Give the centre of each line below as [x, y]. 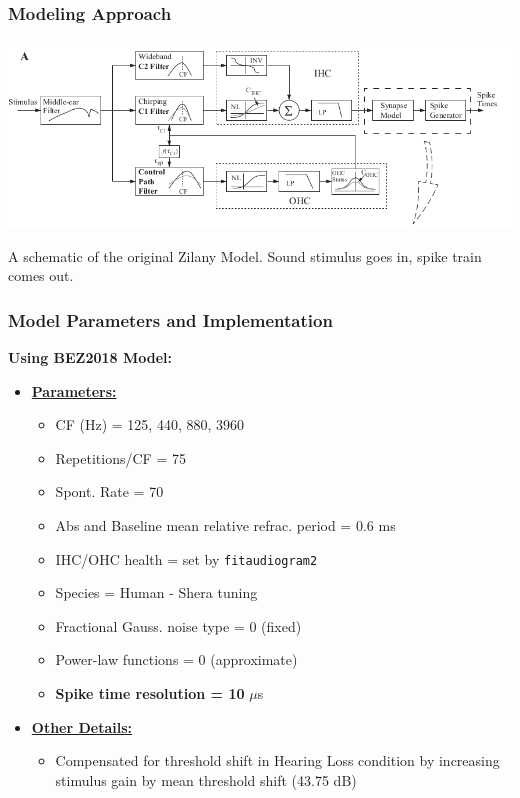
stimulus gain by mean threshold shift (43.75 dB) [206, 779]
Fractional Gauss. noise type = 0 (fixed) [178, 625]
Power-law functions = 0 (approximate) [176, 659]
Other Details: [82, 726]
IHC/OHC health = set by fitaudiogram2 [186, 558]
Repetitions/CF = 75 [120, 457]
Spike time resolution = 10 [150, 693]
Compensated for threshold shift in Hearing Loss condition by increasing [277, 760]
